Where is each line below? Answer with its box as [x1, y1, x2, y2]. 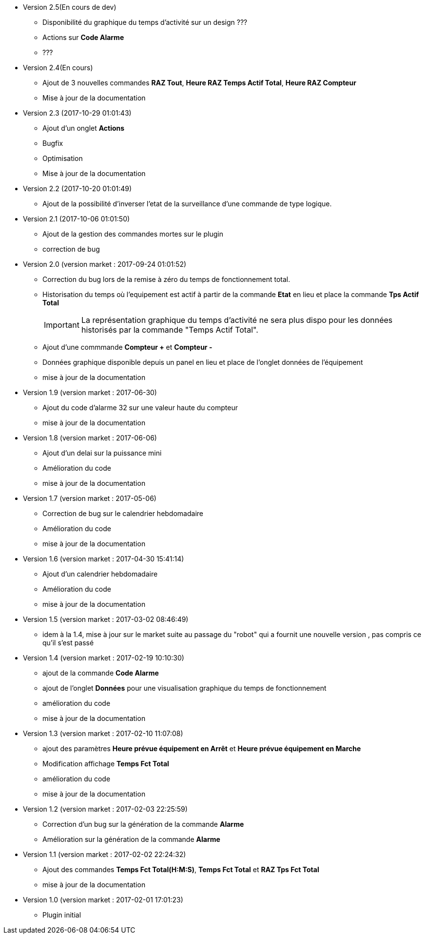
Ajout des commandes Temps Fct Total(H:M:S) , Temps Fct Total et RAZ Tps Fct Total [42, 865, 319, 874]
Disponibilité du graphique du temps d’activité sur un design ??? [42, 18, 248, 26]
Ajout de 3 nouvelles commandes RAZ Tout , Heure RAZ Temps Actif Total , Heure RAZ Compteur [42, 79, 356, 87]
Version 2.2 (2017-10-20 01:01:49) [23, 184, 132, 193]
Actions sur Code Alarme [42, 33, 124, 41]
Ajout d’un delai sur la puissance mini [42, 449, 162, 457]
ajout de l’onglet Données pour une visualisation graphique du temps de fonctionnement [42, 684, 327, 692]
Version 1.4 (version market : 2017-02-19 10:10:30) [23, 654, 184, 662]
